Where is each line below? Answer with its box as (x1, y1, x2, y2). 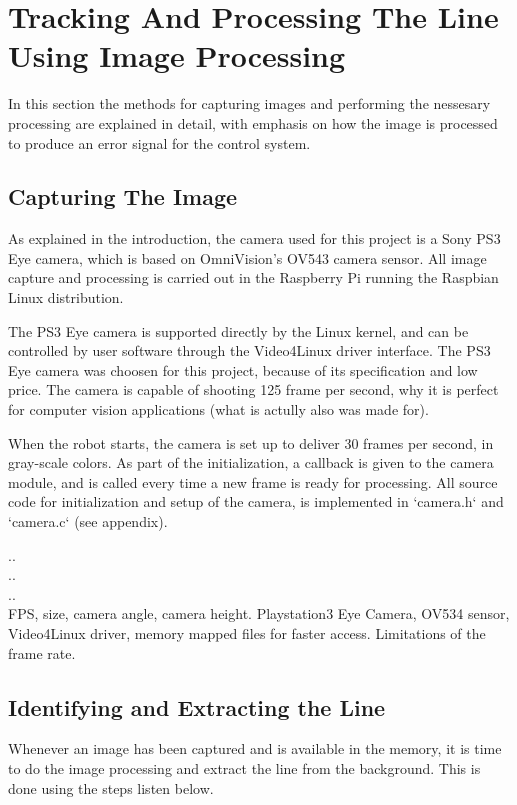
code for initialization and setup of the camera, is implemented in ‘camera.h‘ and (8, 491, 504, 512)
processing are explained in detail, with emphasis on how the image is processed (8, 112, 498, 133)
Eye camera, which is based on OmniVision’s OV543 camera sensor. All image (8, 247, 487, 268)
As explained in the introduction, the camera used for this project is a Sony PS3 (8, 228, 501, 249)
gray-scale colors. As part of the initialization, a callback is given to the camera (8, 452, 494, 473)
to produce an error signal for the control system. (8, 132, 311, 153)
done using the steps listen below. (8, 777, 214, 798)
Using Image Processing (8, 35, 346, 76)
